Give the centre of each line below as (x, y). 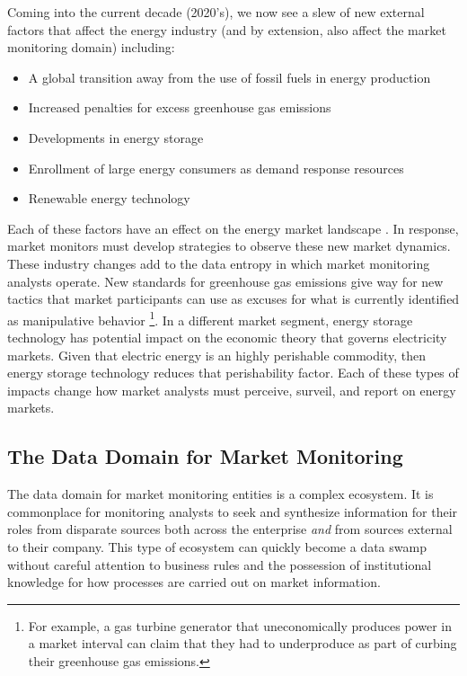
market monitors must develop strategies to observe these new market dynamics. (229, 246)
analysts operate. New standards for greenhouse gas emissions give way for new (225, 281)
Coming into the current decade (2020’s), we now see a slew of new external (216, 12)
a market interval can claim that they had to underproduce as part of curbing (242, 643)
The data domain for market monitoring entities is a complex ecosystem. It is (220, 494)
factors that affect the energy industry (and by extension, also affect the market (227, 29)
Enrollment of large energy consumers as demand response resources (216, 168)
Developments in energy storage (116, 137)
